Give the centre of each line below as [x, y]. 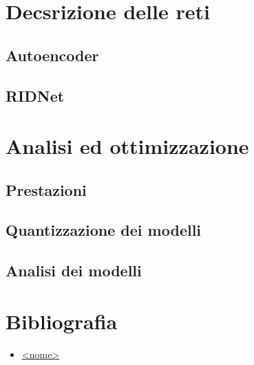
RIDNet [35, 95]
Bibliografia [62, 321]
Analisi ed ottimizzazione [127, 146]
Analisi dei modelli [74, 270]
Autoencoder [52, 55]
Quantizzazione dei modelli [104, 230]
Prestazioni [46, 189]
